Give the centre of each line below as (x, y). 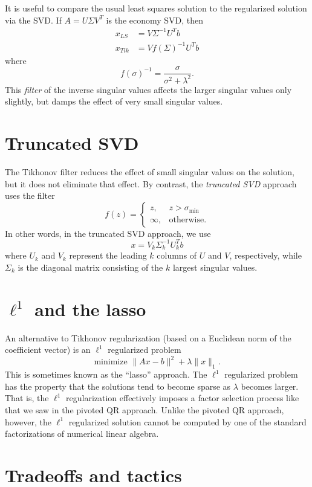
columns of (177, 255)
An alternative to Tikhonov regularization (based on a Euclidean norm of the (148, 337)
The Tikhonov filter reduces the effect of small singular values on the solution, (150, 172)
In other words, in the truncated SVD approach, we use (108, 233)
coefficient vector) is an (48, 350)
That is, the (27, 398)
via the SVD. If (33, 20)
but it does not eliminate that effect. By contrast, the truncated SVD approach (151, 183)
